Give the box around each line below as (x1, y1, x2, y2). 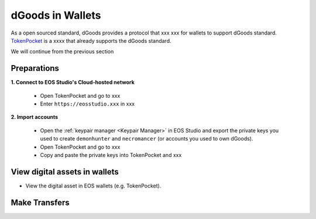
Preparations (11, 63, 60, 73)
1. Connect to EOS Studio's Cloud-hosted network (11, 79, 135, 86)
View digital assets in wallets (11, 167, 119, 177)
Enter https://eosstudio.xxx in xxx (40, 100, 135, 108)
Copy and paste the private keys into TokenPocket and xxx (40, 151, 182, 158)
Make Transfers (11, 197, 70, 207)
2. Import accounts (11, 114, 59, 121)
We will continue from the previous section (11, 48, 114, 55)
